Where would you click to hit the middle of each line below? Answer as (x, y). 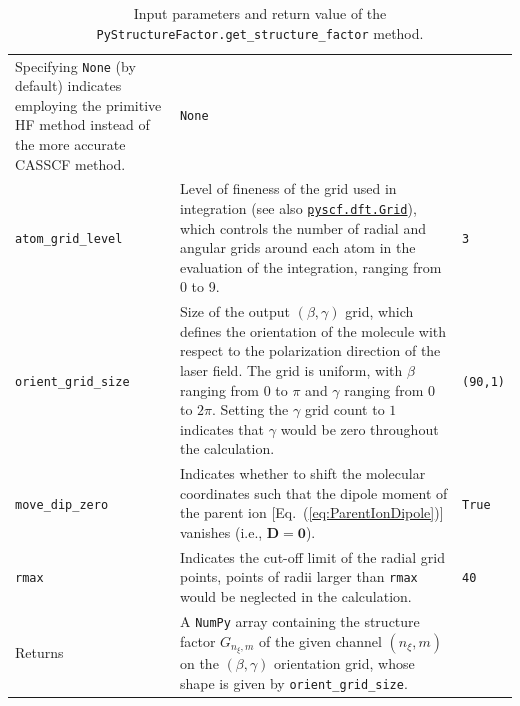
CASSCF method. (70, 163)
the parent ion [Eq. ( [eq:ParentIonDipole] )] (311, 512)
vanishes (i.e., (221, 532)
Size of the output (235, 311)
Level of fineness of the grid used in (288, 188)
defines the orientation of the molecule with (313, 330)
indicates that (222, 428)
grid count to (344, 409)
